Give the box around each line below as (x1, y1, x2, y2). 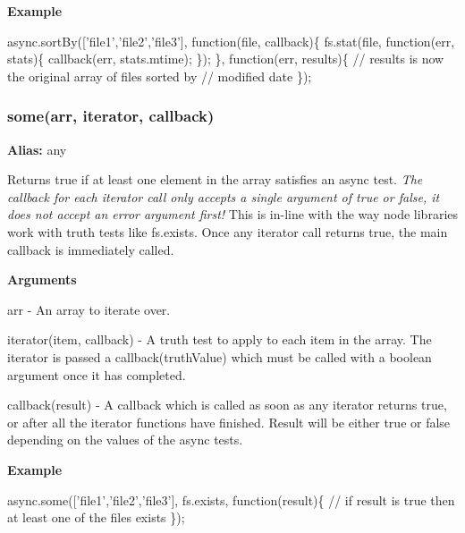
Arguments (7, 270, 77, 289)
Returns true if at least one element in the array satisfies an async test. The (7, 170, 423, 189)
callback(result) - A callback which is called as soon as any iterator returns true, (7, 395, 447, 414)
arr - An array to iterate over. (7, 300, 171, 318)
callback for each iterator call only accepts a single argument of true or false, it (7, 187, 440, 206)
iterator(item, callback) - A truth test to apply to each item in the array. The (7, 330, 432, 349)
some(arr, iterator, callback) (7, 105, 215, 127)
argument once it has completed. (7, 365, 186, 384)
